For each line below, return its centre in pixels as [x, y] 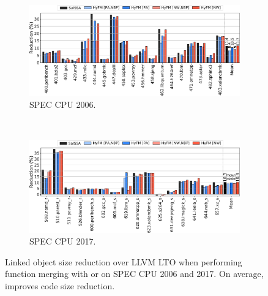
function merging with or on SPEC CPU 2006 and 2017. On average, [134, 274]
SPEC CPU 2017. [63, 241]
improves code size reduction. [60, 285]
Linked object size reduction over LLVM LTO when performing [124, 261]
